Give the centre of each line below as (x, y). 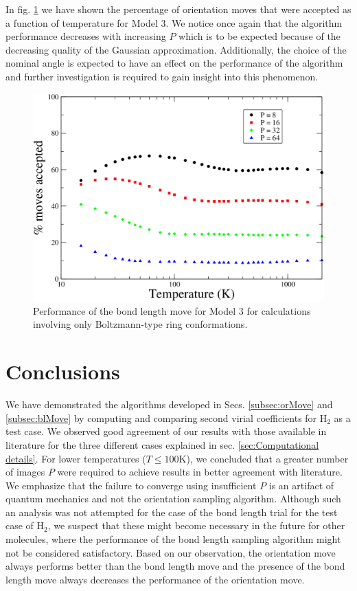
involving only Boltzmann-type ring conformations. (140, 324)
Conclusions (63, 371)
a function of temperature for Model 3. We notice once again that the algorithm (174, 22)
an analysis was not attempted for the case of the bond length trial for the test (172, 512)
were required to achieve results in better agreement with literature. (200, 472)
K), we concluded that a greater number (264, 458)
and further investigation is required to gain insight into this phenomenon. (162, 76)
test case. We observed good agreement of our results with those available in (166, 431)
